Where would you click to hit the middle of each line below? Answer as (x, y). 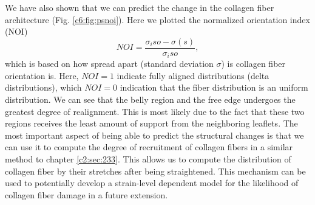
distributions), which (43, 87)
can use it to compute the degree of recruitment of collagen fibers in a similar (149, 147)
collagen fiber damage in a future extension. (86, 194)
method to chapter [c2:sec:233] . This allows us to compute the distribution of (148, 159)
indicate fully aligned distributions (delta (193, 75)
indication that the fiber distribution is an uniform (214, 87)
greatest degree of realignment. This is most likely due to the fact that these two (155, 111)
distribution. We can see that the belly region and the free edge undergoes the (150, 99)
